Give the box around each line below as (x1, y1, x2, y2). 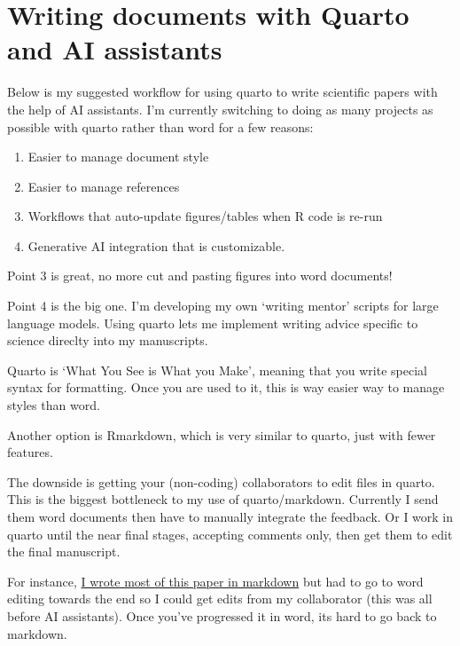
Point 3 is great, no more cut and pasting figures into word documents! (7, 266, 393, 285)
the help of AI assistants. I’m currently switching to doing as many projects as (7, 99, 433, 118)
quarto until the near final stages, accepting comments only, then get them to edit (7, 524, 453, 543)
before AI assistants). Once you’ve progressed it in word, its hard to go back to (7, 606, 437, 625)
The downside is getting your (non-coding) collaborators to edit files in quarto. (7, 472, 435, 491)
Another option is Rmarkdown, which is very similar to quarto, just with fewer (7, 425, 436, 444)
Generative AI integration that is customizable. (27, 236, 285, 255)
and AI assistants (7, 31, 222, 67)
